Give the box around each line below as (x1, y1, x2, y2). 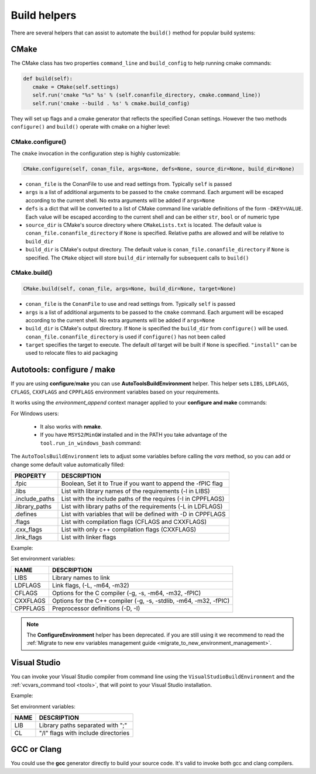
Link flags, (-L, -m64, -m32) (51, 581, 130, 589)
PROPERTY (14, 471, 47, 479)
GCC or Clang (11, 744, 61, 754)
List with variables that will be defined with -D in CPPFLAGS (61, 510, 226, 518)
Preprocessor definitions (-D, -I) (51, 604, 140, 612)
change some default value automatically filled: (11, 461, 125, 468)
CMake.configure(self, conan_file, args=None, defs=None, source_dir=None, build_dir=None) (23, 165, 295, 172)
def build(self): (23, 75, 73, 82)
